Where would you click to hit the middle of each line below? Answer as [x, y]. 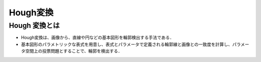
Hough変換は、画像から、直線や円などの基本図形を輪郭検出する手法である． [97, 37]
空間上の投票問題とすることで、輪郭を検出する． [74, 51]
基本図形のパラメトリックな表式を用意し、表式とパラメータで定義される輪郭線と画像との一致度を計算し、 [127, 44]
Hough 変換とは [34, 25]
